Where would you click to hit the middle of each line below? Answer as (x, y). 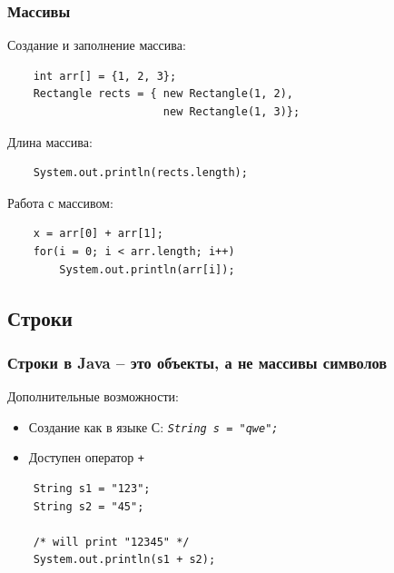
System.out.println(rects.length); (140, 173)
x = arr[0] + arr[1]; (98, 234)
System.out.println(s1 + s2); (124, 560)
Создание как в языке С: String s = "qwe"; (153, 426)
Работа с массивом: (60, 202)
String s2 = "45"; (89, 506)
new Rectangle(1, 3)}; (231, 112)
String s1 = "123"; (92, 489)
